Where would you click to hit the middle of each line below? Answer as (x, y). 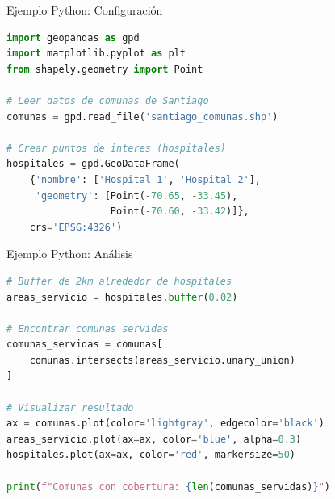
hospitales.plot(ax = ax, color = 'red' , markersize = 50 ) (151, 455)
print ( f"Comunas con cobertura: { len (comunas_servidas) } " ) (168, 487)
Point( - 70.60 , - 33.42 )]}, (180, 212)
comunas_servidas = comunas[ (85, 345)
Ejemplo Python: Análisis (70, 254)
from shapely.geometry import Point (105, 69)
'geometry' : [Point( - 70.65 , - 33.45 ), (136, 195)
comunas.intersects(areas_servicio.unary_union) (162, 360)
